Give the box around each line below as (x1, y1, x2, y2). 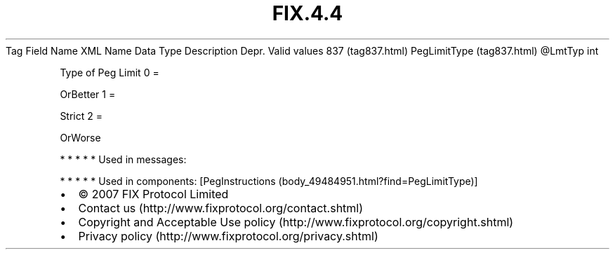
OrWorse (60, 131, 101, 144)
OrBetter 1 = (60, 88, 116, 100)
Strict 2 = (60, 109, 103, 122)
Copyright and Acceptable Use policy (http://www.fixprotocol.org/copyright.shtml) (78, 214, 514, 229)
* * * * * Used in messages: (60, 153, 187, 165)
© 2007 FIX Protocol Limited (78, 186, 229, 201)
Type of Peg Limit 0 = (60, 66, 159, 78)
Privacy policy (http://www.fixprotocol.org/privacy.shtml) (78, 228, 378, 243)
